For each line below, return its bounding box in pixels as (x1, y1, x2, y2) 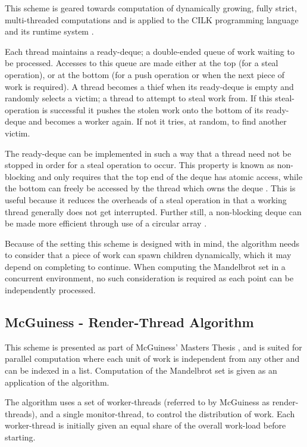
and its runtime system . (5, 25, 94, 38)
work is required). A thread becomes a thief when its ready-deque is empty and (5, 80, 294, 92)
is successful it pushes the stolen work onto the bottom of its (42, 103, 264, 116)
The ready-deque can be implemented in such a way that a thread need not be (5, 147, 292, 159)
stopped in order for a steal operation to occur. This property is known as (5, 159, 274, 171)
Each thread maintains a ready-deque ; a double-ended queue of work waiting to (5, 45, 295, 57)
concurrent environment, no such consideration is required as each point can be (5, 272, 294, 284)
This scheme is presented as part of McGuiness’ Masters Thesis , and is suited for (5, 340, 302, 353)
